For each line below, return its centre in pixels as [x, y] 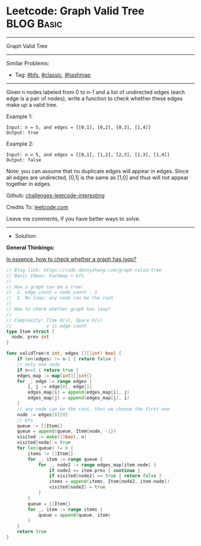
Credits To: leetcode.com [37, 207]
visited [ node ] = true [44, 443]
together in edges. [29, 183]
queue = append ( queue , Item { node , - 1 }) [67, 432]
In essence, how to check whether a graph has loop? [71, 259]
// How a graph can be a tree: [45, 287]
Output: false [24, 160]
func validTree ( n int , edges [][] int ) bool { [64, 354]
